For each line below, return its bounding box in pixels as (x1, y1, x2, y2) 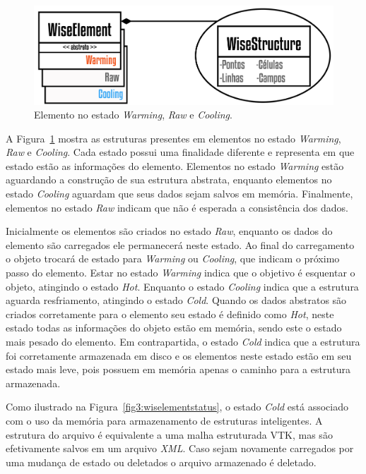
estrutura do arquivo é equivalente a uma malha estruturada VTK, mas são (6, 427, 333, 442)
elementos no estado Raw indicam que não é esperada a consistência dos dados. (6, 200, 348, 214)
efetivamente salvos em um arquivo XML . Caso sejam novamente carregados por (6, 441, 354, 456)
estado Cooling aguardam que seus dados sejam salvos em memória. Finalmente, (6, 186, 353, 201)
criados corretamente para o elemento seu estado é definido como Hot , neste (6, 306, 334, 321)
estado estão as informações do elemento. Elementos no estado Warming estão (6, 158, 344, 173)
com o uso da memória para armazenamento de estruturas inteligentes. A (6, 413, 323, 427)
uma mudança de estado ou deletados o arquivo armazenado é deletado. (6, 454, 317, 469)
